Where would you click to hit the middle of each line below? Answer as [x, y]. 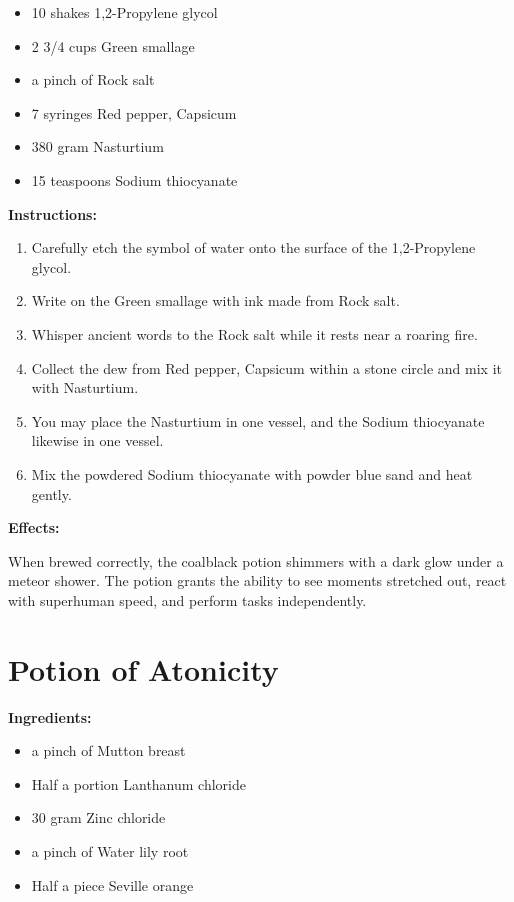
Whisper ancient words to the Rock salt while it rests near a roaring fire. [254, 333]
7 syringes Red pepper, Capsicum [134, 112]
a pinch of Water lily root [110, 850]
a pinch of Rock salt [93, 79]
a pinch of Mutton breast [108, 750]
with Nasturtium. [85, 387]
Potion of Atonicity [143, 668]
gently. [51, 493]
